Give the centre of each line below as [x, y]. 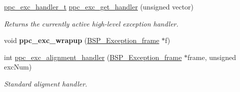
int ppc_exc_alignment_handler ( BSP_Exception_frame [93, 57]
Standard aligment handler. [46, 83]
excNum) [18, 67]
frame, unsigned [212, 57]
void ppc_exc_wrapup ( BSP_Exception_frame [82, 40]
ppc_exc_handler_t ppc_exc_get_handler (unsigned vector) [99, 6]
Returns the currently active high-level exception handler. [91, 23]
